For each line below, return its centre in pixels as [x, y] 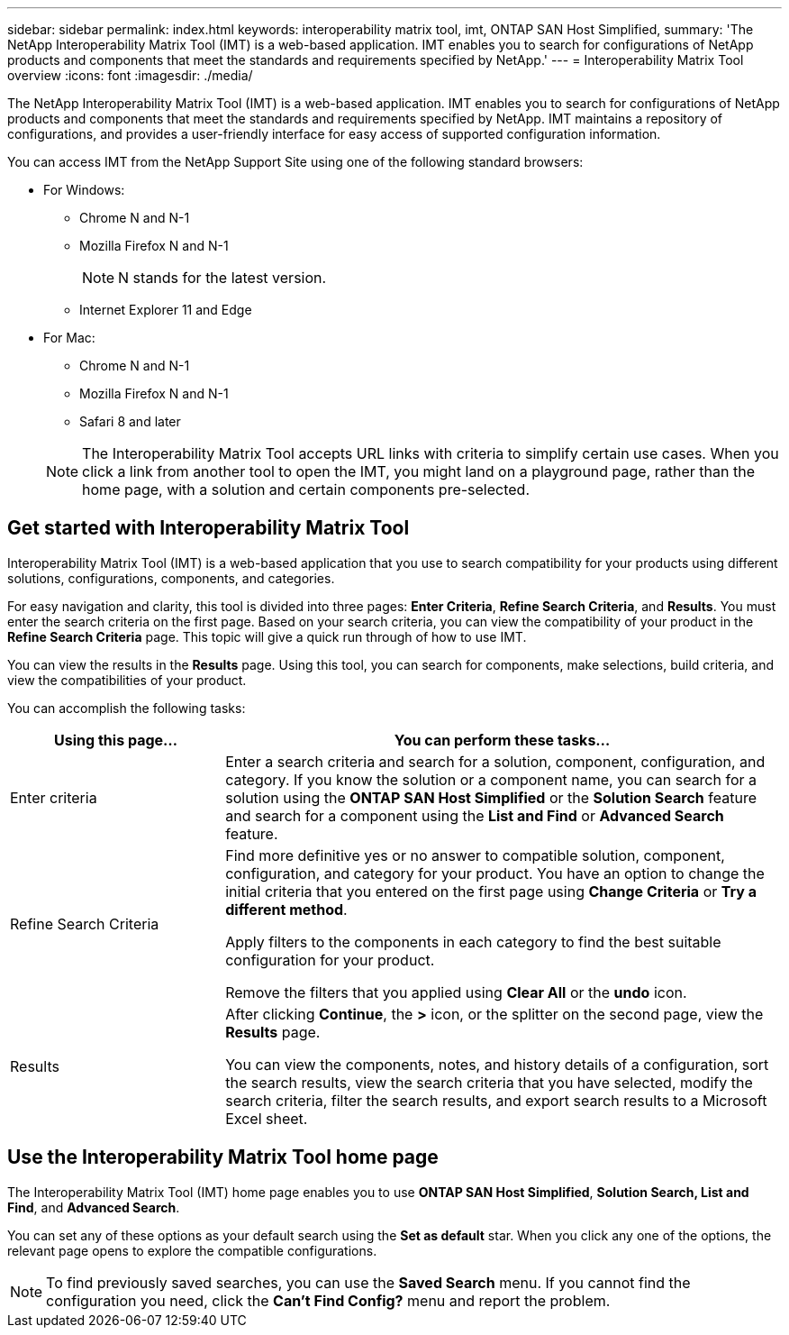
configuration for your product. [330, 960]
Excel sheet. [267, 1118]
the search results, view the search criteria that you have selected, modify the [489, 1082]
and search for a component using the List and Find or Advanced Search [475, 815]
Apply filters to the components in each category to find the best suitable [473, 942]
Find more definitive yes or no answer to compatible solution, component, [475, 855]
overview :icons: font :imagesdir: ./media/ [130, 75]
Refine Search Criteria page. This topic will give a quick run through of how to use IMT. [267, 636]
